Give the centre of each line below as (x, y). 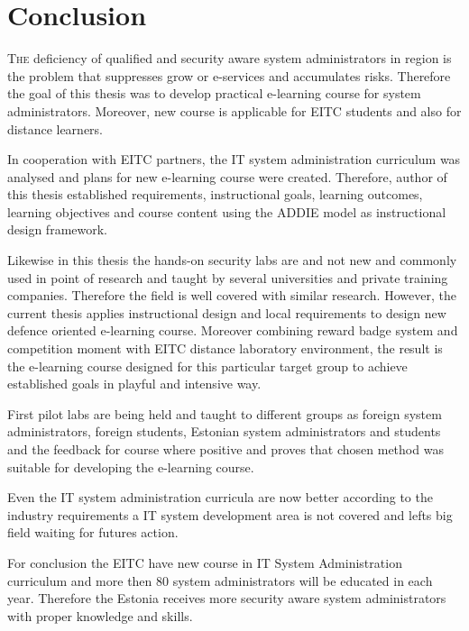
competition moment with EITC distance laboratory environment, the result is (225, 348)
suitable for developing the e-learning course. (131, 466)
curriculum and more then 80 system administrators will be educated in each (220, 580)
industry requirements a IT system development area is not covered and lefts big (230, 514)
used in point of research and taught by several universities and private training (228, 277)
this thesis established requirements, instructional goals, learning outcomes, (215, 194)
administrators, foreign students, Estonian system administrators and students (224, 431)
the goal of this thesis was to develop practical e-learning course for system (214, 93)
